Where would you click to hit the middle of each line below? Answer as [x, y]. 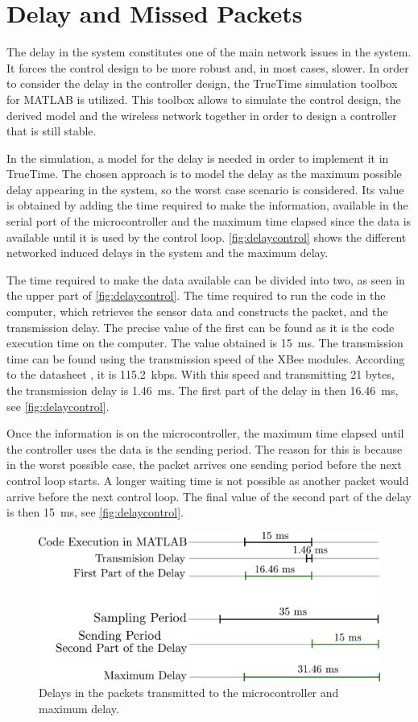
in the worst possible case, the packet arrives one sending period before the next [204, 465]
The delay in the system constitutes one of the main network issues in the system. [209, 52]
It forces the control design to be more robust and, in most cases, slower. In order [208, 67]
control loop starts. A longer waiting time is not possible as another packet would [208, 480]
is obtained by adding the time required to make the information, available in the [207, 205]
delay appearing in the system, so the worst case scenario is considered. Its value [205, 189]
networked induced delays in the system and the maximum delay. [168, 253]
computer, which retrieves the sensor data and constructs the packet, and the [197, 311]
